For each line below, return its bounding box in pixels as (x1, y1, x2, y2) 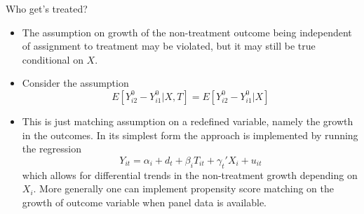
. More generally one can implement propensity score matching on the (33, 181, 335, 196)
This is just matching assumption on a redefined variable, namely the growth (22, 113, 353, 128)
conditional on (22, 52, 83, 66)
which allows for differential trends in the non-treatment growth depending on (22, 167, 358, 182)
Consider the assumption (22, 76, 129, 90)
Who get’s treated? (6, 1, 88, 15)
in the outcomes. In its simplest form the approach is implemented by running (22, 127, 358, 142)
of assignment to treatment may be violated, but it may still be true (22, 38, 316, 53)
